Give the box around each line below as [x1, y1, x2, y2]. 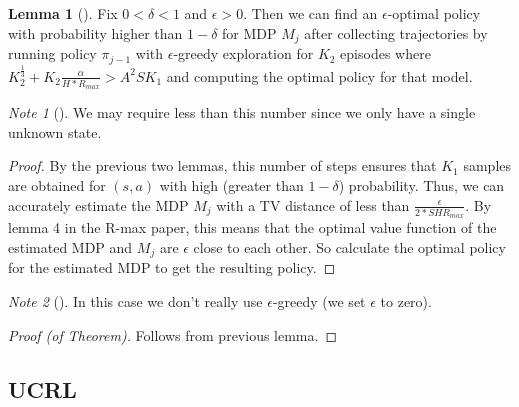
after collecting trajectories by [304, 22, 488, 43]
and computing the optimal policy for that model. [166, 65, 473, 86]
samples [463, 155, 512, 176]
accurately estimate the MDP [8, 194, 189, 215]
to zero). [380, 291, 432, 311]
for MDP [222, 22, 277, 43]
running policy [8, 43, 97, 64]
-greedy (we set [272, 291, 366, 311]
